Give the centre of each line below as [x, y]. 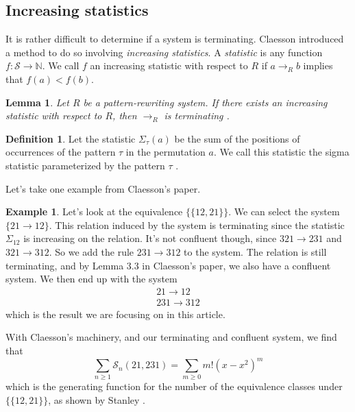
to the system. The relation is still [255, 251]
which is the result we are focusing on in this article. [115, 314]
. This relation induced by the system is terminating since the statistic [197, 225]
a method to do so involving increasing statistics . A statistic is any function [164, 52]
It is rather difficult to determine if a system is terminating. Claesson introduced [175, 39]
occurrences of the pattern [61, 152]
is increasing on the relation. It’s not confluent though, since [150, 238]
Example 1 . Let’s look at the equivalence [94, 211]
